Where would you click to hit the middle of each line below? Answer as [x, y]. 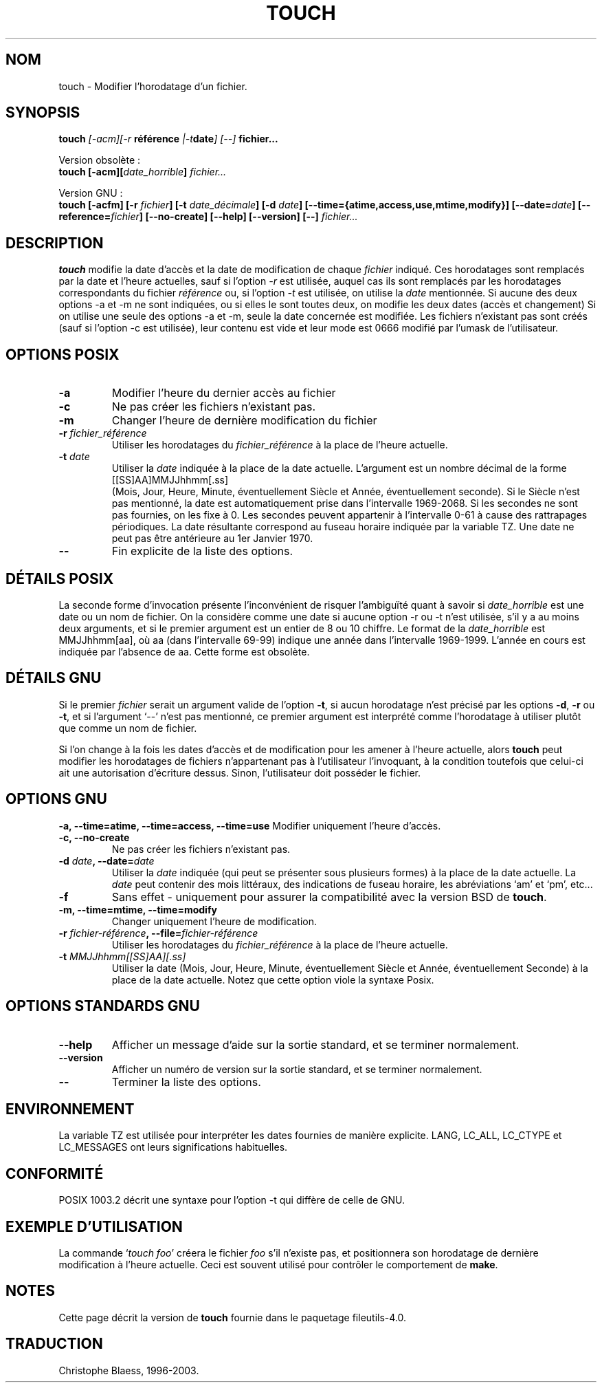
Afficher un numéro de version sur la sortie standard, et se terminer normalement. [297, 1069]
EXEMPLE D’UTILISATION [94, 1226]
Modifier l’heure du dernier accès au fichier [224, 393]
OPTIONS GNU [56, 799]
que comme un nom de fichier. [128, 728]
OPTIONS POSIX [63, 354]
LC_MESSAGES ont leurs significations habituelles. [173, 1147]
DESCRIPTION [55, 243]
